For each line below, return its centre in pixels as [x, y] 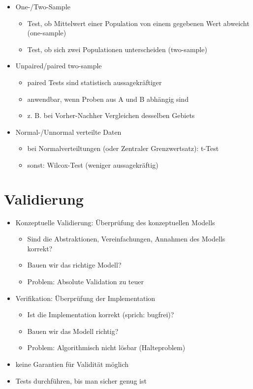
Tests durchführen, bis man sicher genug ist [81, 380]
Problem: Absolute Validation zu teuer [86, 282]
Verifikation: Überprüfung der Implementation [85, 298]
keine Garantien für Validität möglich [72, 364]
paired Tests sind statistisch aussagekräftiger [95, 82]
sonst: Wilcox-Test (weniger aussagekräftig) [93, 165]
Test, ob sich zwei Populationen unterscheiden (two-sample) [117, 49]
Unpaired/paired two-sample [59, 66]
